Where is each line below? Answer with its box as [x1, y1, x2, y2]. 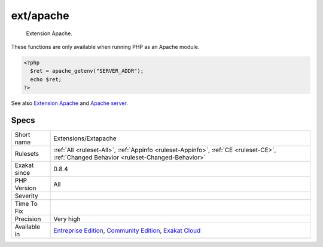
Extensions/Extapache [53, 134, 117, 143]
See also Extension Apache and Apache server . [11, 100, 128, 107]
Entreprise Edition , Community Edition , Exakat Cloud [53, 226, 201, 234]
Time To [14, 199, 38, 208]
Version [14, 184, 36, 192]
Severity [14, 192, 38, 200]
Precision [14, 215, 41, 223]
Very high [53, 215, 81, 223]
